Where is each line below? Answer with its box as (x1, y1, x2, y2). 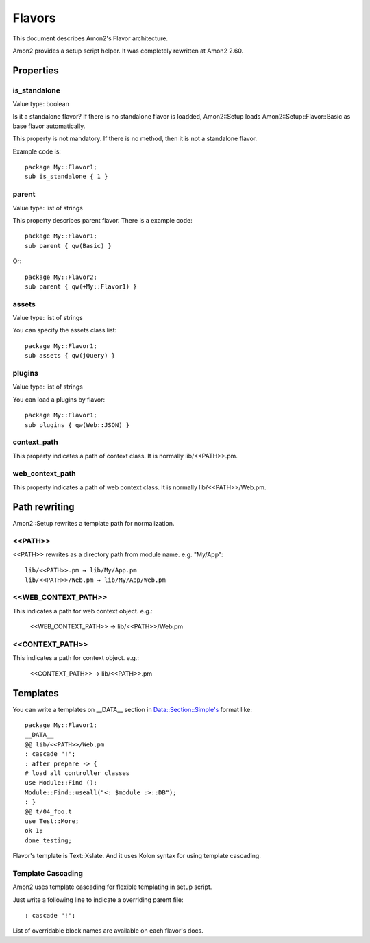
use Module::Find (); (25, 779, 97, 787)
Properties (12, 64, 59, 76)
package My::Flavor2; (25, 273, 97, 281)
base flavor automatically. (12, 122, 86, 130)
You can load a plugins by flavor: (12, 395, 106, 404)
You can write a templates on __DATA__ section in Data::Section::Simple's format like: (12, 705, 253, 713)
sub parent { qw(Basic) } (25, 242, 112, 249)
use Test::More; (25, 817, 79, 825)
